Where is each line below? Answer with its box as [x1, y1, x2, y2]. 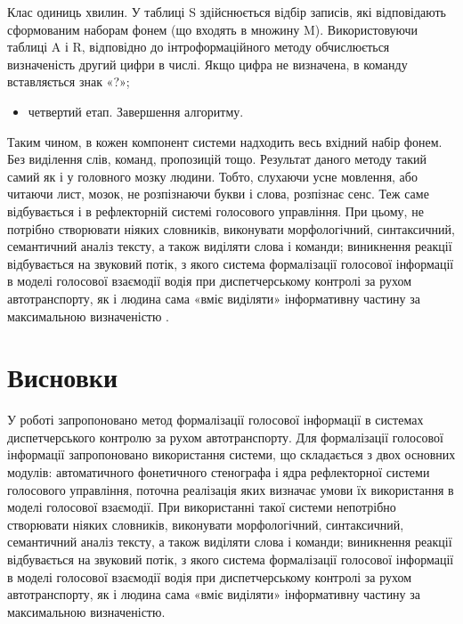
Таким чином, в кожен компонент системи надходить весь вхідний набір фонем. [7, 132, 443, 150]
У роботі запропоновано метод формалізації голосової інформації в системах [7, 410, 424, 429]
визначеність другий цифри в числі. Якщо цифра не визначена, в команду [7, 54, 408, 73]
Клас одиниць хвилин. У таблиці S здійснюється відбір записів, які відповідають [7, 3, 447, 20]
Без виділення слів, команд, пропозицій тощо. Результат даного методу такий [7, 150, 426, 168]
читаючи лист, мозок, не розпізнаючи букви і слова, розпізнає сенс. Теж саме [7, 184, 429, 203]
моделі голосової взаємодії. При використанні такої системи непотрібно [7, 498, 396, 516]
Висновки [7, 359, 118, 395]
